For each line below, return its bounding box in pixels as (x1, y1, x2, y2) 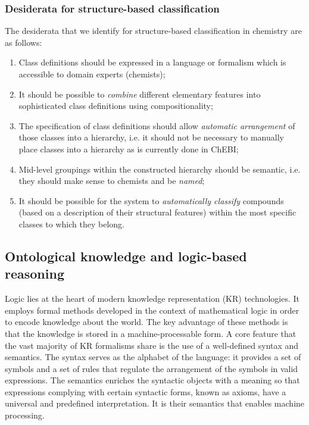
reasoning (5, 264, 64, 283)
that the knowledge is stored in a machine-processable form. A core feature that (5, 327, 296, 339)
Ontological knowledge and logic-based (5, 246, 247, 265)
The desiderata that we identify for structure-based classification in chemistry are (5, 24, 302, 37)
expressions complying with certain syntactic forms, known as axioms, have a (5, 385, 286, 398)
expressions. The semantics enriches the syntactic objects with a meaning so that (5, 374, 300, 386)
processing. (5, 409, 45, 421)
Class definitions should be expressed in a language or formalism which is (18, 56, 286, 68)
